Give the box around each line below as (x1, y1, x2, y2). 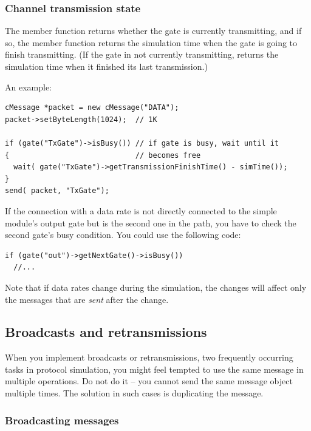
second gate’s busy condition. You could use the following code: (5, 228, 241, 241)
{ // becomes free (5, 151, 201, 160)
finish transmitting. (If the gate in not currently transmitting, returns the (5, 48, 279, 61)
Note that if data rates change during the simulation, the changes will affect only (5, 280, 307, 293)
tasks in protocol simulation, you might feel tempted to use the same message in (5, 362, 304, 375)
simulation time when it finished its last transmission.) (5, 60, 208, 72)
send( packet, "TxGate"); (5, 186, 109, 195)
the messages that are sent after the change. (5, 293, 169, 305)
